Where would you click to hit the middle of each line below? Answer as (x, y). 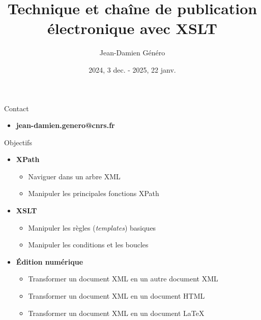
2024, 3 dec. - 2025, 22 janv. (132, 69)
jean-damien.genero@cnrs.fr (65, 125)
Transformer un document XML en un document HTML (117, 296)
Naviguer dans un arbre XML (74, 176)
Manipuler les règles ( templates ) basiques (92, 227)
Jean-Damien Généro (132, 53)
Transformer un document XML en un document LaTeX (116, 313)
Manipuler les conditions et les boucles (88, 245)
